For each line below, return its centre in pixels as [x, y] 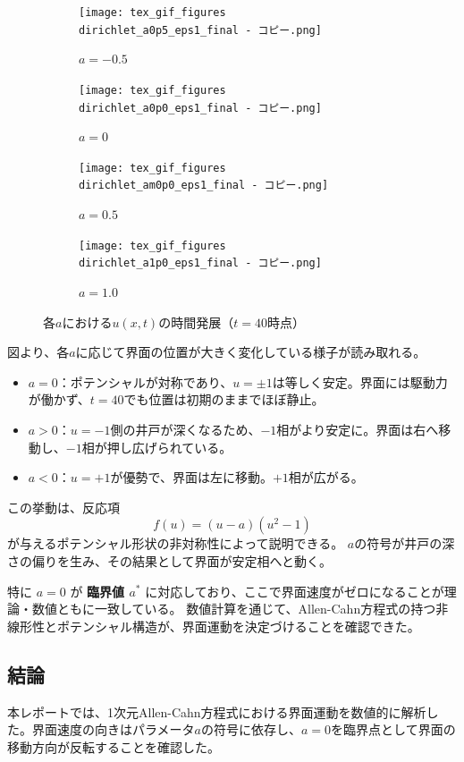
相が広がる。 [326, 477]
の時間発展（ [196, 322]
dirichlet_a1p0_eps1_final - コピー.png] [200, 263]
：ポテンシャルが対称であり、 [145, 381]
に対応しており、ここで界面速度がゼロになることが [295, 591]
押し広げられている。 [169, 447]
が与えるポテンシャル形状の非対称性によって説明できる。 [176, 543]
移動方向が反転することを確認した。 [114, 746]
